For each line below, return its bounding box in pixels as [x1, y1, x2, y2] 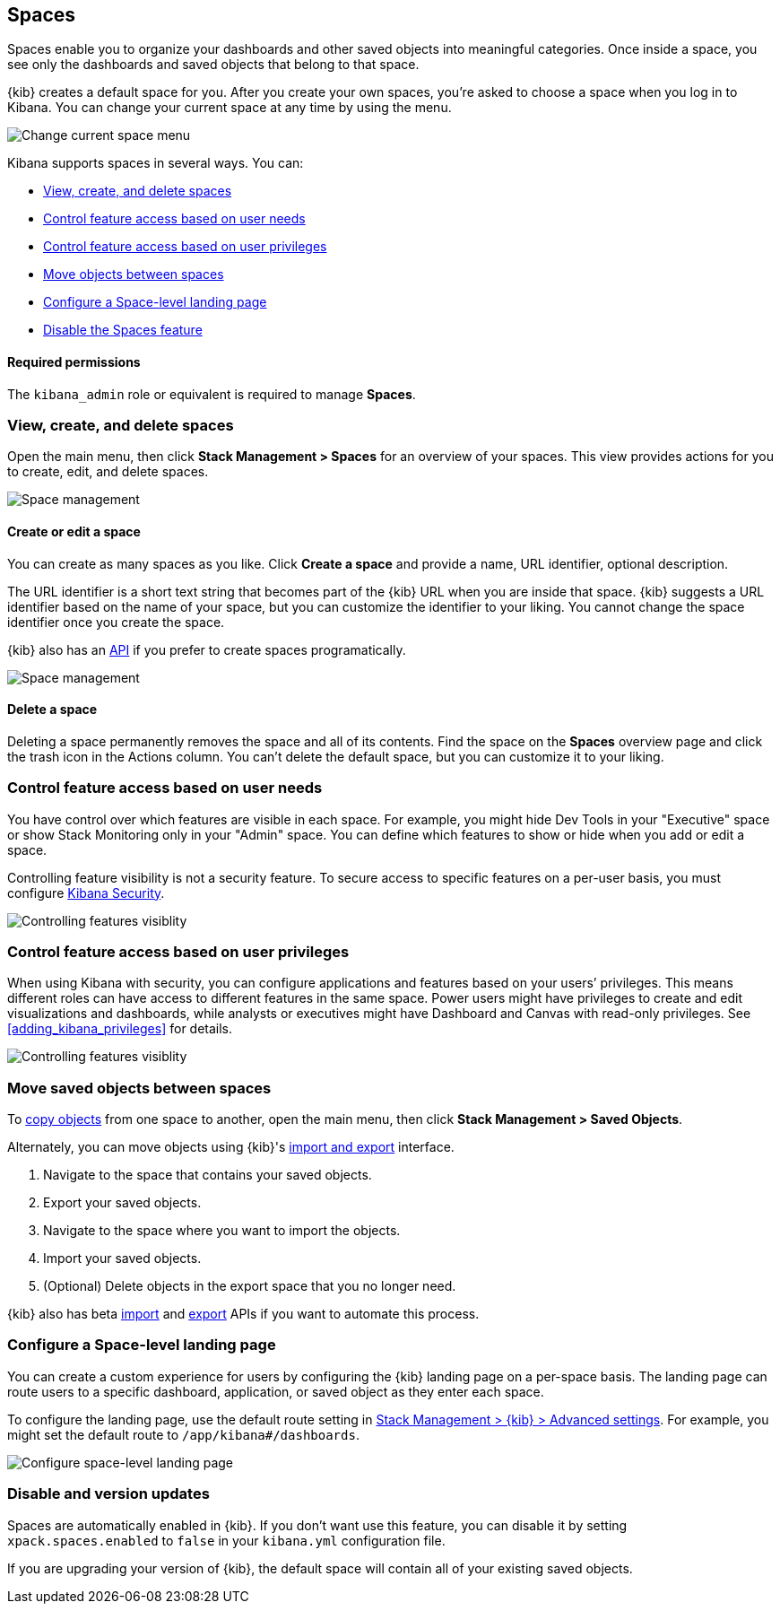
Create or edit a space [7, 524, 141, 539]
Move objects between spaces [43, 266, 224, 283]
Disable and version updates [7, 1485, 210, 1503]
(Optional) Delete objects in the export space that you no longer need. [43, 1278, 456, 1294]
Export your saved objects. [43, 1195, 202, 1211]
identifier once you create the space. [7, 614, 225, 630]
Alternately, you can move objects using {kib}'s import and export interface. [7, 1139, 455, 1155]
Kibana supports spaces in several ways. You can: [7, 155, 304, 171]
